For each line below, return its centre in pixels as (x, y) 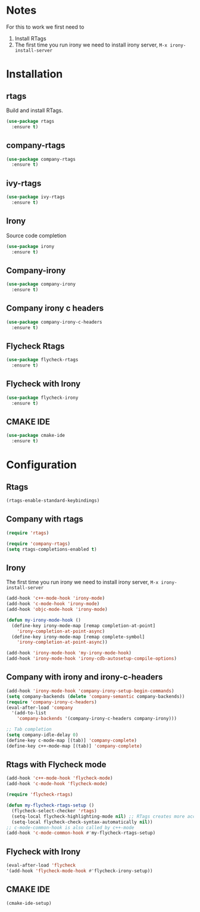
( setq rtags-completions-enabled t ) (51, 549)
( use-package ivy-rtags (36, 197)
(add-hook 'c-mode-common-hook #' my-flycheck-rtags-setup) (81, 833)
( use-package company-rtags (41, 159)
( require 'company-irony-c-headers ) (51, 702)
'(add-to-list (29, 713)
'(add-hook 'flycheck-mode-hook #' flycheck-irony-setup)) (79, 871)
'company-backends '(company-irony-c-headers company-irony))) (97, 719)
